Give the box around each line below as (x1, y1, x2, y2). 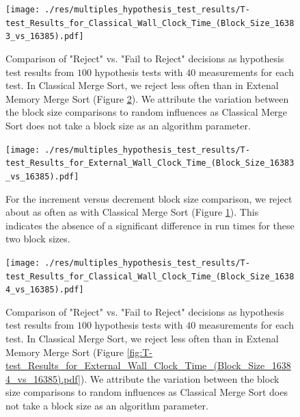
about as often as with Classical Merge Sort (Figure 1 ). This (5, 205, 259, 219)
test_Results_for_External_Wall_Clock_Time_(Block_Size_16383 (5, 158, 295, 168)
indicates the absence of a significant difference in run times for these (5, 218, 295, 232)
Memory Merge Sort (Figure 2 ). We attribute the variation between (5, 91, 289, 105)
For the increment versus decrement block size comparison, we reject (5, 191, 292, 205)
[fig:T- (126, 344, 153, 359)
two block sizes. (5, 231, 70, 246)
